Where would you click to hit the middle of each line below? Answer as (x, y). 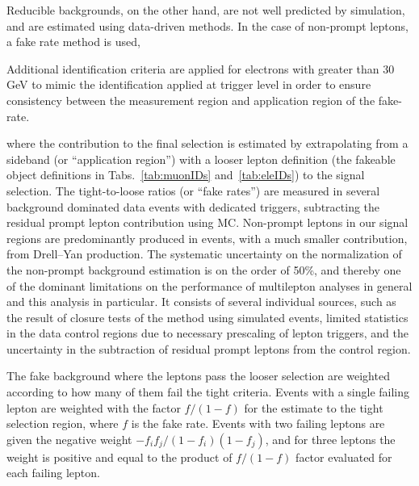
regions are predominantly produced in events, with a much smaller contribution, (207, 238)
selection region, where (63, 423)
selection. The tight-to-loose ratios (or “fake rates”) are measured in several (193, 190)
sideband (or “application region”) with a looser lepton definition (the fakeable (201, 159)
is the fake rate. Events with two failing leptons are (258, 423)
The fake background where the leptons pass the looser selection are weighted (198, 376)
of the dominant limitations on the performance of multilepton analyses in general (209, 285)
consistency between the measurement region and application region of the (191, 100)
